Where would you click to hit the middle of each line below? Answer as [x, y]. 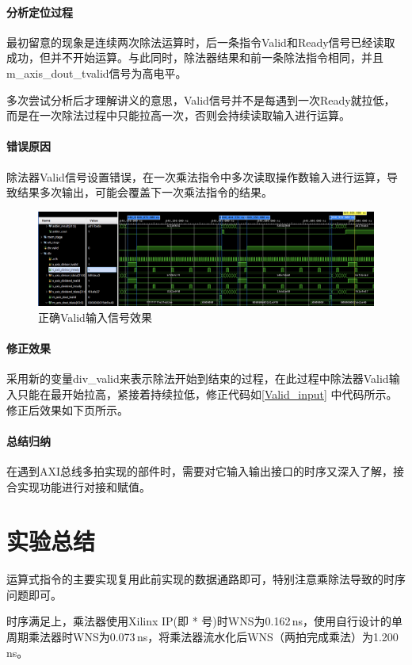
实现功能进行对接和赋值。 [84, 486]
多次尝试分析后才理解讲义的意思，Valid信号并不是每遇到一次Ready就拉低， [201, 99]
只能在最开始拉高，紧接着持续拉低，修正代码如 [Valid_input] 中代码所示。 [207, 394]
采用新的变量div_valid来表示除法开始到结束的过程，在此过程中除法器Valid [198, 378]
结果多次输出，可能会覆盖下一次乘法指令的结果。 [145, 192]
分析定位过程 [40, 11]
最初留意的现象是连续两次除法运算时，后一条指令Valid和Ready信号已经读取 [201, 42]
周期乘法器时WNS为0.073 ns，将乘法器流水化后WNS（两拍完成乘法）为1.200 [202, 637]
